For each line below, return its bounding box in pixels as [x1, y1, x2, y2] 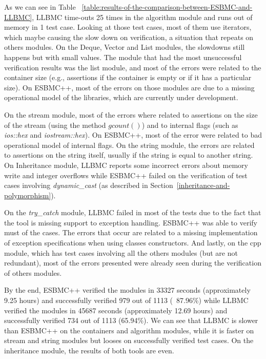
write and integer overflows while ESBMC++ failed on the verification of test [4, 169, 248, 180]
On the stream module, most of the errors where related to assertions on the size [4, 109, 258, 120]
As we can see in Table [4, 2, 76, 12]
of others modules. [4, 267, 62, 278]
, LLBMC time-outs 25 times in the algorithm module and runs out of [32, 11, 253, 22]
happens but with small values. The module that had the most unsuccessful [4, 51, 242, 62]
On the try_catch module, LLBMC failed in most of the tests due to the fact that [4, 207, 261, 218]
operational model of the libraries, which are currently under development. [4, 92, 238, 103]
